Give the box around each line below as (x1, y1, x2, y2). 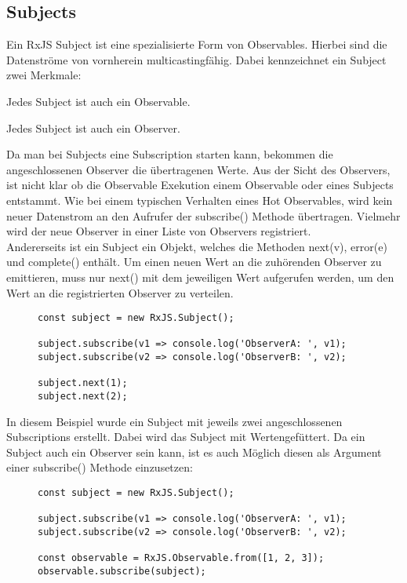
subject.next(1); (38, 377, 128, 389)
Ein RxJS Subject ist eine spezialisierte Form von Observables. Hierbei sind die (6, 36, 387, 53)
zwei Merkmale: (6, 67, 82, 83)
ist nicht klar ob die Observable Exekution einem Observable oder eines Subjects (6, 177, 394, 193)
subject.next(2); (38, 391, 128, 403)
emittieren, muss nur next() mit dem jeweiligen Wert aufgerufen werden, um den (6, 268, 394, 285)
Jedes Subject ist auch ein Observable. (6, 93, 191, 109)
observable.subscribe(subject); (38, 566, 206, 578)
